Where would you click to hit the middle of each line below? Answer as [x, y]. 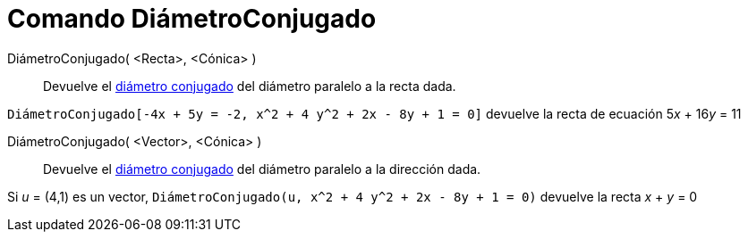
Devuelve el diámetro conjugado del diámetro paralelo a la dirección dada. [262, 169]
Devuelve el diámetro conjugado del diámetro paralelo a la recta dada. [250, 86]
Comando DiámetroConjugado [192, 19]
